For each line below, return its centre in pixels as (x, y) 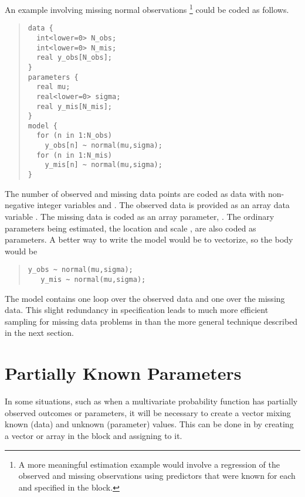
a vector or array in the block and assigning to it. (94, 435)
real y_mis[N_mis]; (74, 106)
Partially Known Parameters (123, 373)
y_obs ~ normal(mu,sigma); (80, 270)
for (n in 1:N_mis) (74, 155)
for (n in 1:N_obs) (74, 136)
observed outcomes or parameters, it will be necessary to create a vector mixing (148, 412)
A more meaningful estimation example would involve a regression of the (149, 464)
